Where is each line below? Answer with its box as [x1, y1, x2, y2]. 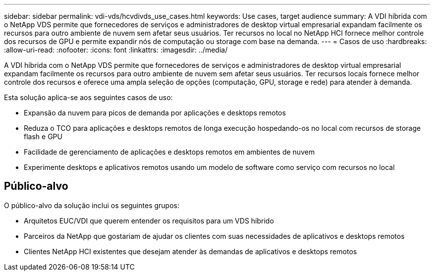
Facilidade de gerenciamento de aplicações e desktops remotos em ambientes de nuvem [24, 148, 315, 156]
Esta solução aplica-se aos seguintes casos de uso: [4, 93, 173, 102]
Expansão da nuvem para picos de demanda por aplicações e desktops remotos [24, 109, 286, 117]
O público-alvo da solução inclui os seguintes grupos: [4, 201, 179, 210]
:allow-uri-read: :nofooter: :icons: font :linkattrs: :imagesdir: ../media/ [4, 46, 228, 54]
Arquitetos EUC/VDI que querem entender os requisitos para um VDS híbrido [24, 216, 274, 225]
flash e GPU [24, 132, 62, 141]
